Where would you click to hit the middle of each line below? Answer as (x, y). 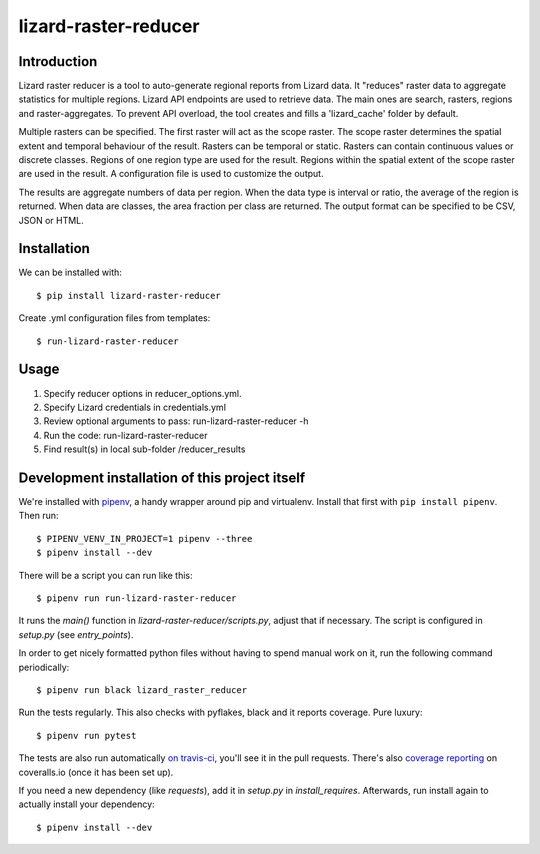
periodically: (44, 667)
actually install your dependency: (86, 804)
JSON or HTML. (51, 220)
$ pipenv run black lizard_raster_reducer (142, 689)
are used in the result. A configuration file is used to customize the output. (171, 174)
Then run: (38, 516)
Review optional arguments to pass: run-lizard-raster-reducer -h (176, 421)
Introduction (58, 61)
